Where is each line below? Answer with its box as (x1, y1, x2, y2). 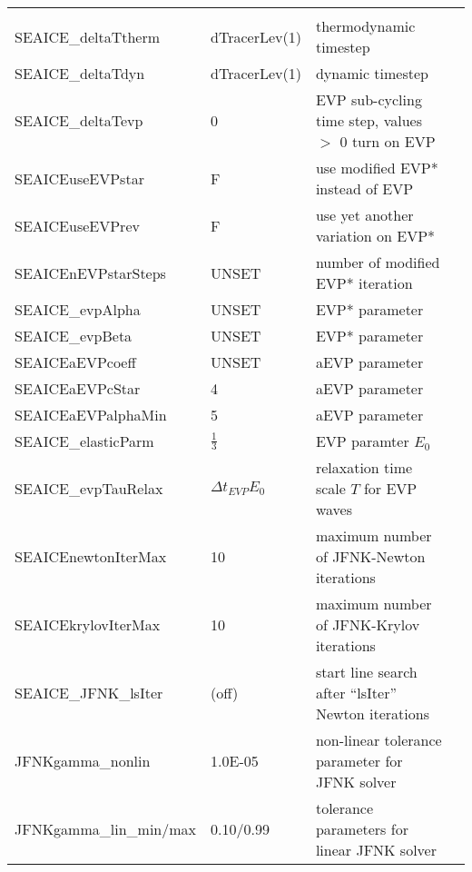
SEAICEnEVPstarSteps (15, 262, 166, 283)
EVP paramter (315, 431, 409, 451)
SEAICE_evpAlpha (15, 299, 141, 320)
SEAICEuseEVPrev (15, 214, 140, 236)
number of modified (315, 252, 440, 272)
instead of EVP (315, 178, 414, 199)
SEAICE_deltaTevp (15, 110, 143, 131)
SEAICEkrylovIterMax (15, 614, 161, 635)
